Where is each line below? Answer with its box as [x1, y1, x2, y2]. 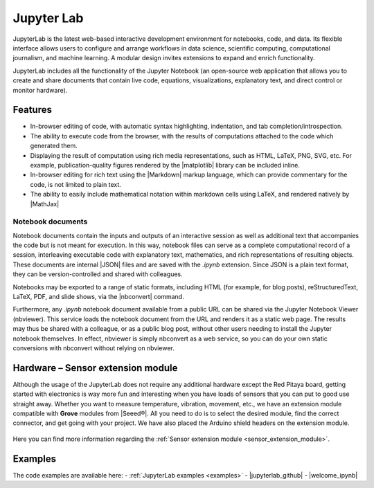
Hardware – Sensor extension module [12, 362, 178, 374]
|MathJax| [30, 199, 60, 208]
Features [12, 104, 52, 116]
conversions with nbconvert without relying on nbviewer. [12, 343, 175, 352]
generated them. [30, 142, 78, 150]
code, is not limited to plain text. [30, 180, 121, 188]
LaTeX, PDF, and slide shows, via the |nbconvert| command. [12, 293, 184, 301]
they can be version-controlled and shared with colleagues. [12, 270, 183, 278]
